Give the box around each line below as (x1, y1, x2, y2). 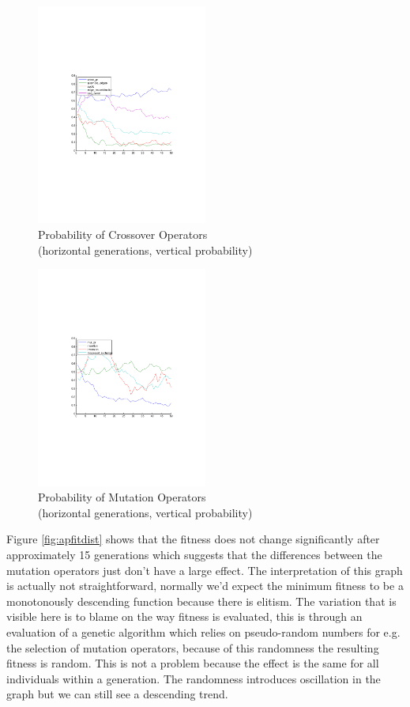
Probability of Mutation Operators (38, 489, 206, 505)
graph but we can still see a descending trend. (6, 686, 228, 702)
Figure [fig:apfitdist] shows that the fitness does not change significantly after (6, 531, 380, 547)
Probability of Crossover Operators (38, 226, 208, 243)
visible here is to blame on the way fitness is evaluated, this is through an (6, 608, 363, 625)
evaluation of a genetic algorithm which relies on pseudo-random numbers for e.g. (6, 624, 401, 640)
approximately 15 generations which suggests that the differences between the (6, 546, 382, 563)
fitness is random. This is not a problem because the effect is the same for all (6, 655, 379, 671)
